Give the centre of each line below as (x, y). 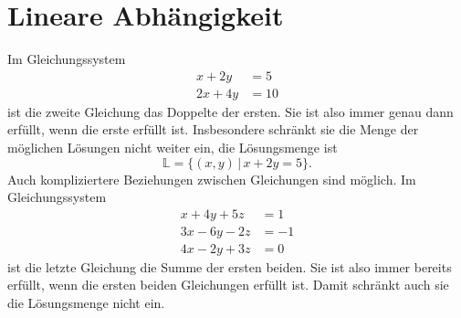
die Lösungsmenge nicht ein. (86, 303)
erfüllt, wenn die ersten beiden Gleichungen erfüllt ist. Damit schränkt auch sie (228, 285)
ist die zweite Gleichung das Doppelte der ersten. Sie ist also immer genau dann (230, 111)
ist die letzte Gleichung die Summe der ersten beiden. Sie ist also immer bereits (230, 266)
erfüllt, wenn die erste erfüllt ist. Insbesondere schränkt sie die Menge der (213, 129)
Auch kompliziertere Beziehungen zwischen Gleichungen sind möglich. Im (212, 179)
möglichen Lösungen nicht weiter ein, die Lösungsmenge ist (173, 147)
